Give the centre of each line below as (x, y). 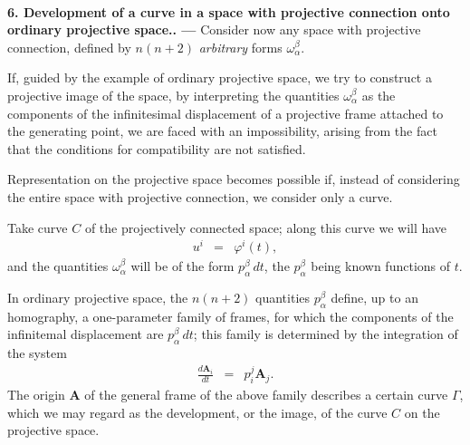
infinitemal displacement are (86, 334)
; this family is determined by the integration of (326, 334)
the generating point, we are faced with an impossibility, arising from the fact (222, 131)
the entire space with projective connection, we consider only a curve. (200, 196)
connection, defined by (69, 47)
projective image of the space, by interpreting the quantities (173, 95)
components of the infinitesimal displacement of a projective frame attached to (225, 113)
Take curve (38, 227)
